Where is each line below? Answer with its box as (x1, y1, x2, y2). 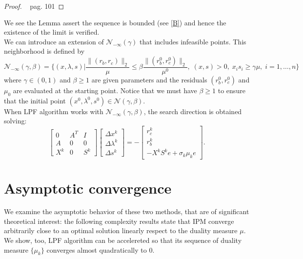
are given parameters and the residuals (91, 75, 207, 84)
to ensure (218, 85, 245, 95)
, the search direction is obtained (143, 106, 242, 116)
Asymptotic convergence (4, 178, 172, 198)
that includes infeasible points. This (140, 36, 246, 46)
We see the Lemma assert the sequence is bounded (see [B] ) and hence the (4, 17, 226, 27)
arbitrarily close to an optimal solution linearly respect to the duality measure (4, 225, 238, 236)
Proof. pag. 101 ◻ (4, 1, 64, 11)
